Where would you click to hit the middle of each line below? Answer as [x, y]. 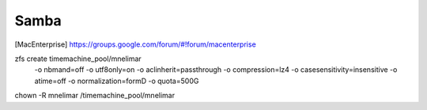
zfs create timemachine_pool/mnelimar [78, 59]
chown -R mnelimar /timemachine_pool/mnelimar [95, 96]
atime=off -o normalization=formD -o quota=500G [117, 81]
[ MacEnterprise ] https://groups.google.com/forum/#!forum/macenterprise [135, 44]
